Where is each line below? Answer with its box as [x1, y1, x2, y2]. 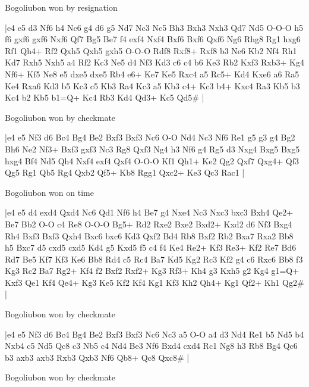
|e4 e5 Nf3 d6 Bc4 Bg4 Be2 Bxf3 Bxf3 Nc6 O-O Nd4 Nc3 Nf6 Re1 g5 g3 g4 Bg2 [5, 131, 295, 143]
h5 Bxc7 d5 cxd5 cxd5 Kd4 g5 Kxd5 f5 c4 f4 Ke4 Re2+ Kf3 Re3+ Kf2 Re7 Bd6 [5, 241, 297, 254]
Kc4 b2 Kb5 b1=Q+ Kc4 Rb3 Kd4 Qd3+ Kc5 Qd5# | [5, 91, 204, 104]
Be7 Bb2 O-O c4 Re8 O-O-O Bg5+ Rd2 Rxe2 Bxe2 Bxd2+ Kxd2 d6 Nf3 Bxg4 [5, 217, 292, 230]
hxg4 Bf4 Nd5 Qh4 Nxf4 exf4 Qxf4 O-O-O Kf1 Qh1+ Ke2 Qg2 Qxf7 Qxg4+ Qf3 [5, 154, 299, 167]
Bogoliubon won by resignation [5, 1, 118, 13]
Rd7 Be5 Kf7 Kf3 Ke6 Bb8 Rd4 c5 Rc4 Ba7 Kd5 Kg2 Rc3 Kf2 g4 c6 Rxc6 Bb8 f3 [5, 252, 303, 265]
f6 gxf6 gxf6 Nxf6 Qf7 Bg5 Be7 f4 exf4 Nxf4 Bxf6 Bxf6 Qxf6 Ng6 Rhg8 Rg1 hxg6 [5, 33, 301, 45]
